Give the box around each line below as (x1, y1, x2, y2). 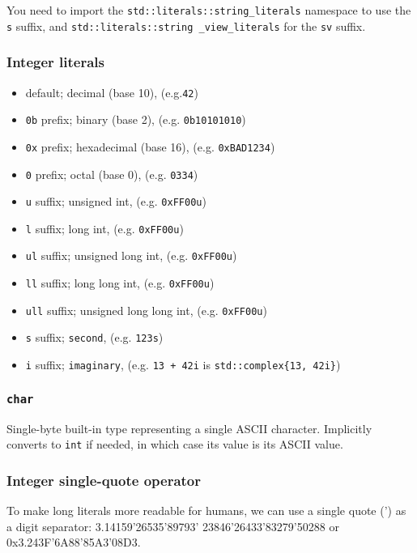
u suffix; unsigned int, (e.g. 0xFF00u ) (25, 193, 206, 210)
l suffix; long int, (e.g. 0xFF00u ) (25, 219, 184, 236)
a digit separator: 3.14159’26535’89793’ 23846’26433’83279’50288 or (6, 517, 339, 534)
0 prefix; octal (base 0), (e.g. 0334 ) (25, 165, 198, 182)
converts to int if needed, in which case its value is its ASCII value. (6, 436, 343, 453)
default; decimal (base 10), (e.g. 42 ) (25, 83, 198, 100)
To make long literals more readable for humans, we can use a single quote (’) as (6, 502, 406, 518)
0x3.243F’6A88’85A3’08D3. (6, 534, 141, 551)
